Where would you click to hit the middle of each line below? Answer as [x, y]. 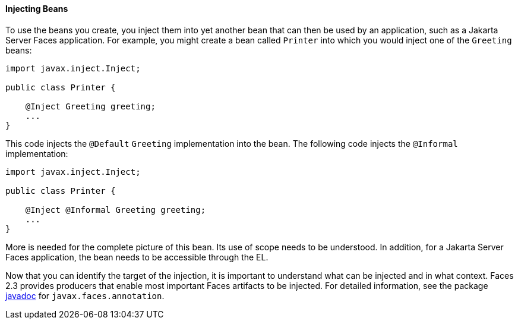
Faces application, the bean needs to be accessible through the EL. [137, 257]
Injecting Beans [37, 9]
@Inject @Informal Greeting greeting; [116, 210]
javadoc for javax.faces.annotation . [85, 295]
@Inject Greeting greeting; [90, 106]
